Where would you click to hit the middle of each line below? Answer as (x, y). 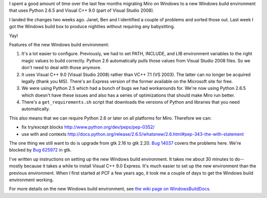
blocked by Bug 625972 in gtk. (40, 150)
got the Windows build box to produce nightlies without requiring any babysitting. (92, 27)
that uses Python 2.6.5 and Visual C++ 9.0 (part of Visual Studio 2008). (82, 10)
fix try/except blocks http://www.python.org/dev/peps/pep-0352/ (88, 127)
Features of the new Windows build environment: (59, 44)
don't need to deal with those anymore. (61, 68)
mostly (16, 166)
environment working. (31, 180)
